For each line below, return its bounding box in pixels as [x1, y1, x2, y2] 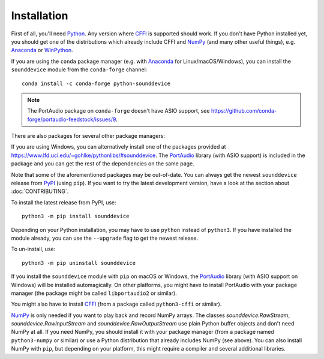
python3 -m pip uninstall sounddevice [22, 260, 136, 266]
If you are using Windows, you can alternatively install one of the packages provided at [11, 143, 226, 150]
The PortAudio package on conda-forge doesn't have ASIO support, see [27, 107, 210, 114]
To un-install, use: [11, 246, 56, 253]
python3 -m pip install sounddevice [22, 213, 130, 220]
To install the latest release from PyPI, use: [11, 198, 116, 206]
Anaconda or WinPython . [11, 47, 73, 54]
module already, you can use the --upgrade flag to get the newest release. [11, 234, 198, 242]
